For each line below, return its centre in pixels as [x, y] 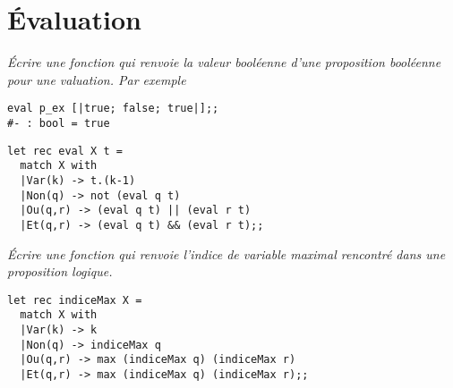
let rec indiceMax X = [75, 300]
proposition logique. [60, 271]
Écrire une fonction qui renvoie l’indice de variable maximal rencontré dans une [226, 253]
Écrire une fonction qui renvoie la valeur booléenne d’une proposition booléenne [224, 62]
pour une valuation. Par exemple [97, 79]
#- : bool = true [59, 123]
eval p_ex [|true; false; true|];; [113, 109]
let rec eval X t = [65, 151]
